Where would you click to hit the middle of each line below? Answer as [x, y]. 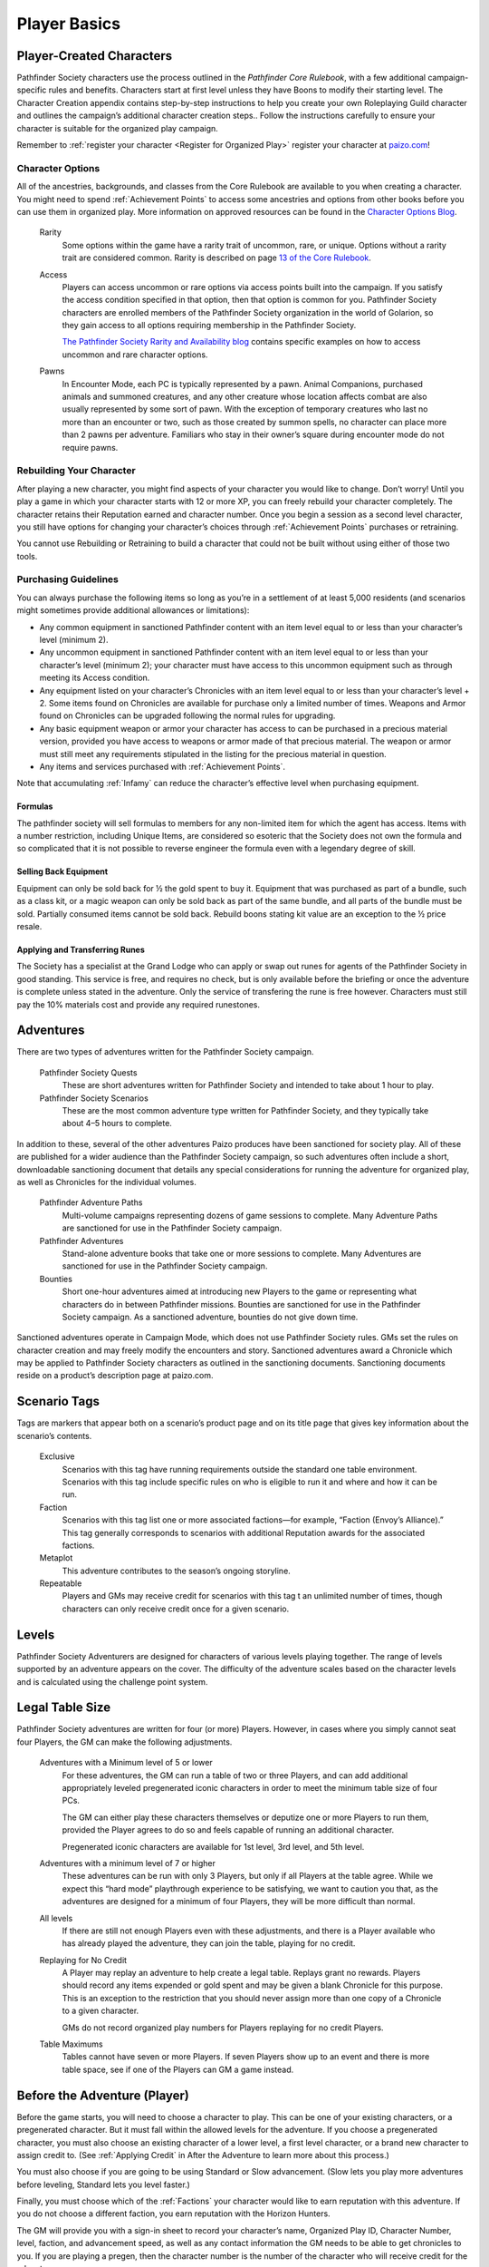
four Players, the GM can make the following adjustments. [125, 1742]
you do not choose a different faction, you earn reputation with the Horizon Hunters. [173, 2213]
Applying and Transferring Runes [81, 950]
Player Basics [69, 24]
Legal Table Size [64, 1708]
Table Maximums [71, 2044]
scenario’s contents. [54, 1435]
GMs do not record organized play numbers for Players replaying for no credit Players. [223, 2028]
